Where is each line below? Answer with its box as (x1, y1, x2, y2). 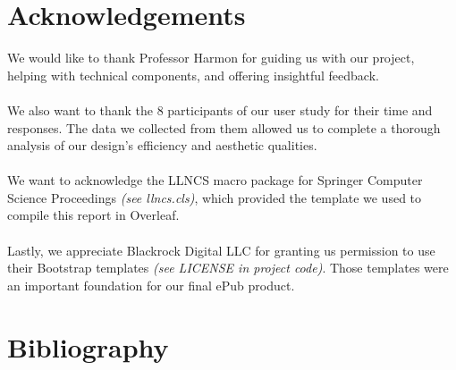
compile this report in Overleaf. (7, 206, 180, 224)
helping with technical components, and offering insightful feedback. (7, 65, 379, 84)
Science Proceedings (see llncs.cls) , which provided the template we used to (7, 188, 422, 206)
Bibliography (7, 328, 169, 365)
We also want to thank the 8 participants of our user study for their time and (7, 100, 433, 119)
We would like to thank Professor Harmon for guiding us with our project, (7, 48, 415, 67)
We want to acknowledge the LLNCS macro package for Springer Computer (7, 171, 423, 189)
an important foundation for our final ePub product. (7, 275, 295, 294)
